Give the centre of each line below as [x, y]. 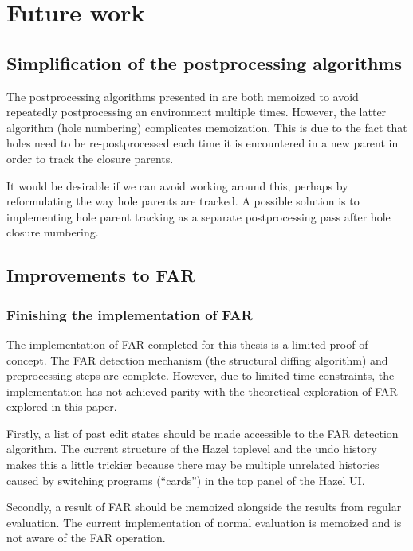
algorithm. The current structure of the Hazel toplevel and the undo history [192, 449]
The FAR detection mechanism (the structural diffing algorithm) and [219, 360]
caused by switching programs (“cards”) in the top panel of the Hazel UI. [186, 480]
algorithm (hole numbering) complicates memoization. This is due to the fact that [207, 127]
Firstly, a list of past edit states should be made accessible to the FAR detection [203, 433]
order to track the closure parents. [90, 158]
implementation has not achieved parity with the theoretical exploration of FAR [202, 391]
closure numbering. [53, 232]
